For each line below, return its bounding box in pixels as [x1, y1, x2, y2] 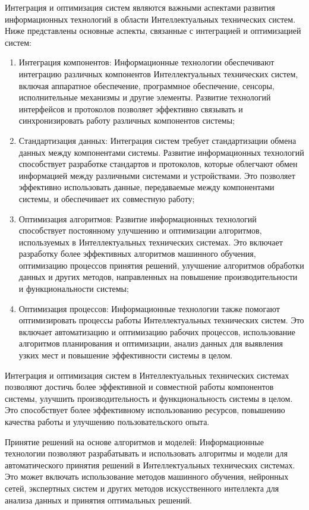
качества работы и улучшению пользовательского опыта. [5, 415, 210, 427]
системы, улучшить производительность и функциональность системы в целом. [5, 392, 293, 404]
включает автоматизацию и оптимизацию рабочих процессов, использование [18, 325, 296, 338]
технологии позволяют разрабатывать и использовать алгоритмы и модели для [5, 447, 288, 459]
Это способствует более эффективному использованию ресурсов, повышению [5, 404, 285, 416]
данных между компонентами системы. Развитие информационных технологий [18, 146, 304, 158]
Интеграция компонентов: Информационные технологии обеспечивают [18, 56, 275, 68]
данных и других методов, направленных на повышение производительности [18, 270, 298, 283]
